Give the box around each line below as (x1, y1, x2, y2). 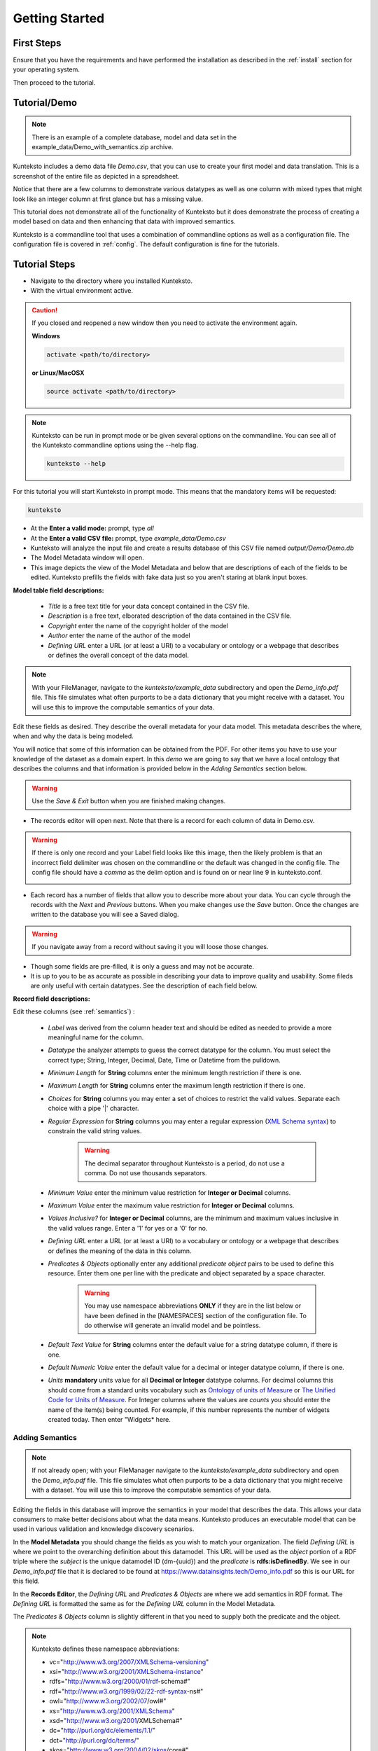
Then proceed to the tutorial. (13, 78, 96, 87)
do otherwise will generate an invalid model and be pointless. (84, 1321, 261, 1329)
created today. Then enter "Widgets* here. (48, 1416, 171, 1424)
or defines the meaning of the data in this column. (48, 1247, 192, 1255)
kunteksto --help (46, 459, 106, 468)
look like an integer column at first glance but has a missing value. (13, 195, 203, 203)
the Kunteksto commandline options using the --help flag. (31, 441, 199, 450)
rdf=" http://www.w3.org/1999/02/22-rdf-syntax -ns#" (49, 1687, 204, 1695)
